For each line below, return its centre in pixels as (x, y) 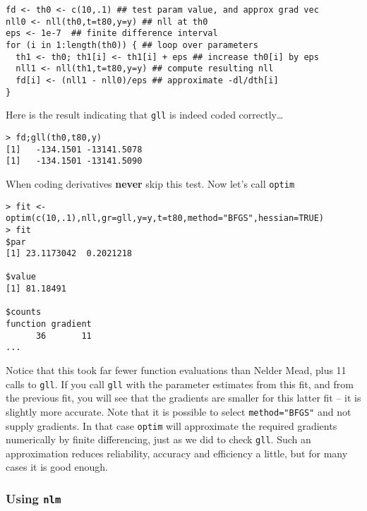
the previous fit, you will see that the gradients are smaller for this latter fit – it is (183, 398)
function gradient (49, 324)
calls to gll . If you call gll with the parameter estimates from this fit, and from (180, 384)
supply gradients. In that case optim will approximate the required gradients (172, 425)
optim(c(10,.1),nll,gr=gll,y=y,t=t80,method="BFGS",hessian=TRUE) (165, 218)
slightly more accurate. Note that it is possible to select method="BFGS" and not (179, 411)
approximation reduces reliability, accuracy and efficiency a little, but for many (177, 453)
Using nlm (34, 498)
